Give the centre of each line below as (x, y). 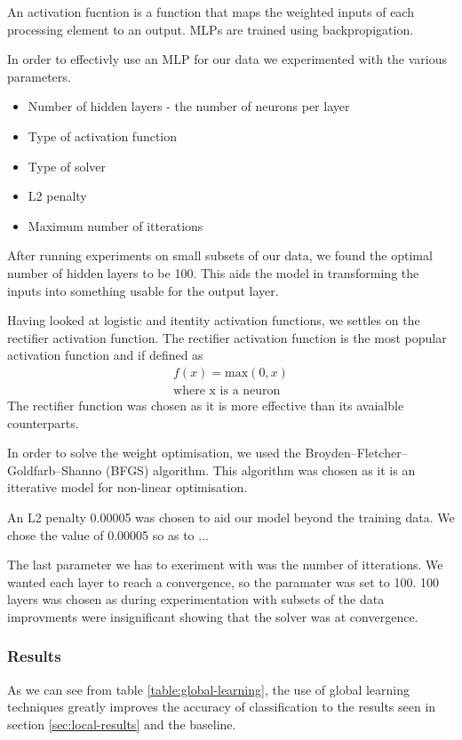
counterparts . (43, 422)
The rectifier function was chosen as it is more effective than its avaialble (206, 405)
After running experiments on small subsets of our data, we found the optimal (220, 255)
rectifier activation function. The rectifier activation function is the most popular (227, 337)
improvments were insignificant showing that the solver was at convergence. (213, 616)
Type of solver (67, 166)
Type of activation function (103, 135)
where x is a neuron (227, 390)
